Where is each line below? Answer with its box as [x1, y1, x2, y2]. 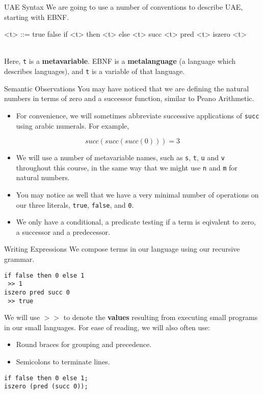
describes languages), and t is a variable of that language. [4, 66, 185, 77]
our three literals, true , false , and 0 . [16, 199, 134, 210]
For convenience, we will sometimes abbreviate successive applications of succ [16, 110, 259, 120]
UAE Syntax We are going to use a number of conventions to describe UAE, [4, 2, 243, 12]
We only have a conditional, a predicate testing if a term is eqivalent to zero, [16, 216, 256, 227]
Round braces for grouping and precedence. [16, 339, 152, 350]
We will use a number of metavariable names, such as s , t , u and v [16, 152, 225, 163]
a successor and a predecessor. [16, 226, 110, 237]
